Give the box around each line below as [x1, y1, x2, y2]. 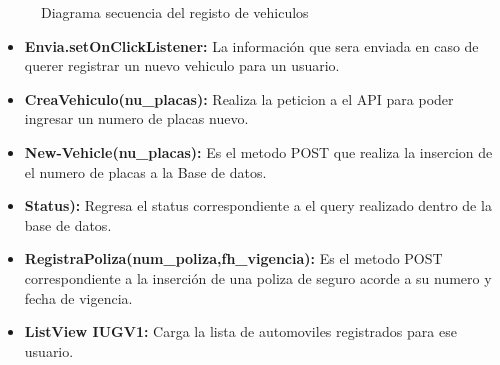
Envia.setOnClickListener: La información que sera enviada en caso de [24, 35, 479, 56]
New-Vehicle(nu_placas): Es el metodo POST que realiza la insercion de [24, 141, 493, 162]
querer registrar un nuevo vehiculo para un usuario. [24, 55, 340, 76]
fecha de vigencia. [24, 287, 133, 308]
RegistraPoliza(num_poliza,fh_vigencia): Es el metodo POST [24, 248, 443, 269]
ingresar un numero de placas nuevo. [24, 108, 249, 129]
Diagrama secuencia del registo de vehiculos [41, 2, 309, 22]
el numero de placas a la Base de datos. [24, 161, 267, 182]
